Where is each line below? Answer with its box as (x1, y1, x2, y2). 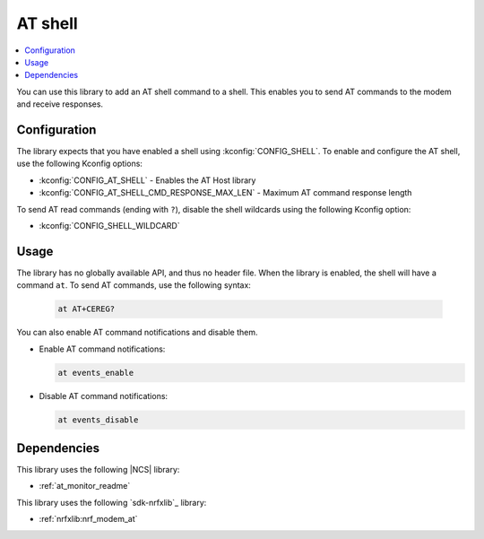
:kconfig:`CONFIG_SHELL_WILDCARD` (39, 220, 180, 230)
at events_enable (57, 368, 134, 378)
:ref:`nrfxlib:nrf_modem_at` (39, 514, 138, 525)
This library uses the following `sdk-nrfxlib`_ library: (16, 497, 207, 508)
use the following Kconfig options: (16, 158, 143, 170)
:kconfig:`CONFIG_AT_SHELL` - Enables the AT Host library (39, 175, 256, 186)
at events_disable (57, 414, 139, 425)
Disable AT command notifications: (39, 390, 169, 401)
